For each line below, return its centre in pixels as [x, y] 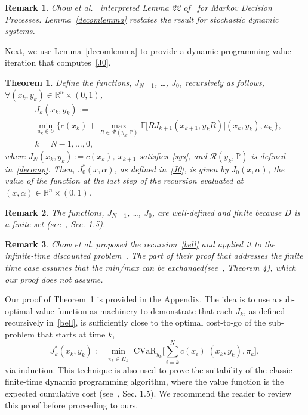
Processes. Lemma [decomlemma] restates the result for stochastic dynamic [142, 19]
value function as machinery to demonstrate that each [134, 310]
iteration [21, 62]
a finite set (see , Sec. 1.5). [55, 224]
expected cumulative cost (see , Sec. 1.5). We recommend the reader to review [148, 393]
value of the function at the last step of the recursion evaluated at [124, 180]
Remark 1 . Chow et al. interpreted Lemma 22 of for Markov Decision [138, 7]
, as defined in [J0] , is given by [171, 168]
